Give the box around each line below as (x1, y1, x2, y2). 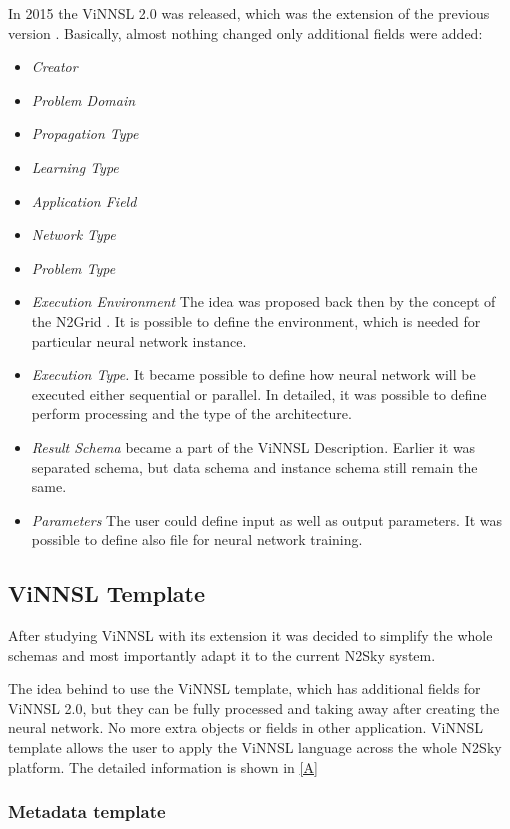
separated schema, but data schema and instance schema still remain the (31, 456, 478, 477)
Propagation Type (31, 123, 139, 144)
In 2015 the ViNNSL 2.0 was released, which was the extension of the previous (8, 3, 490, 23)
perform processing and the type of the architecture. (31, 403, 352, 424)
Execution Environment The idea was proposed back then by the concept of (31, 291, 496, 312)
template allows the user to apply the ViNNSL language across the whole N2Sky (8, 737, 502, 758)
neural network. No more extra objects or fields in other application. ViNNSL (8, 717, 484, 738)
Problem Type (31, 257, 116, 278)
